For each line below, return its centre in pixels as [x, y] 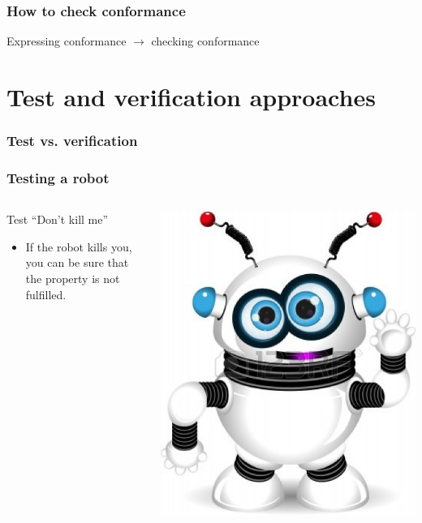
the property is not [73, 279]
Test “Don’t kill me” [58, 219]
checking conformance [205, 41]
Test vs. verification [72, 141]
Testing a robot [58, 177]
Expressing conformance [67, 41]
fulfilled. [46, 294]
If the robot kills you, [79, 246]
